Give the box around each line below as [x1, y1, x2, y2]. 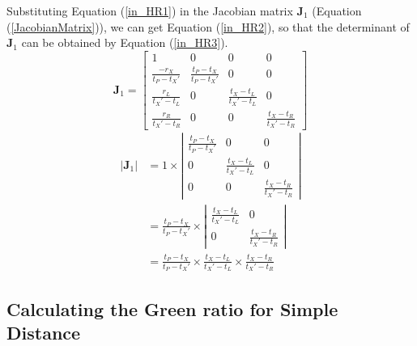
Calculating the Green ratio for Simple [6, 296, 338, 321]
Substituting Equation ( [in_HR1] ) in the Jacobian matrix [6, 2, 293, 19]
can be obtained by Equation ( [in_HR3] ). [21, 34, 228, 51]
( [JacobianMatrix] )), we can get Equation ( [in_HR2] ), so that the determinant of [6, 18, 410, 35]
